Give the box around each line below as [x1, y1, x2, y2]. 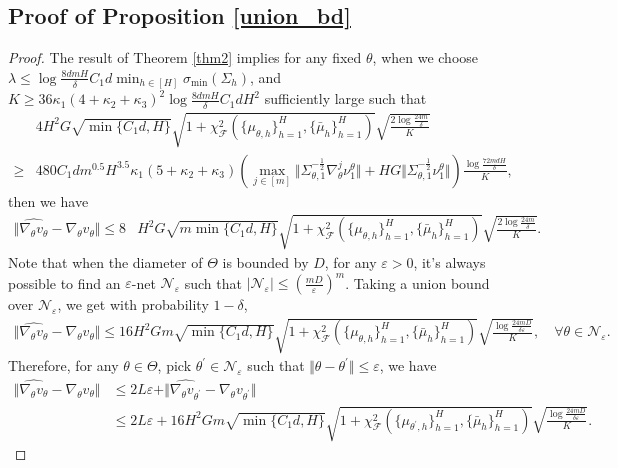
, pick [157, 355, 192, 376]
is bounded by [222, 251, 309, 272]
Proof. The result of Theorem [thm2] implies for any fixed [8, 47, 362, 68]
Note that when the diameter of [8, 251, 203, 272]
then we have [8, 190, 89, 211]
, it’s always [413, 251, 486, 272]
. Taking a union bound [345, 272, 490, 293]
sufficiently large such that [264, 88, 427, 109]
